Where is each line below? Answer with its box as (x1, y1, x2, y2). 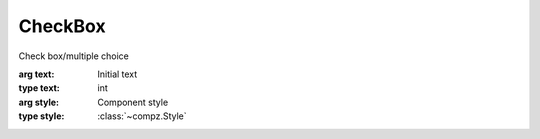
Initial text (97, 68, 138, 80)
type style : (18, 110, 65, 122)
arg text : (18, 68, 55, 80)
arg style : (18, 96, 60, 108)
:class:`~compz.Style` (97, 110, 187, 122)
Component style (97, 96, 169, 108)
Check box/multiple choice (18, 50, 130, 62)
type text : (18, 82, 60, 94)
